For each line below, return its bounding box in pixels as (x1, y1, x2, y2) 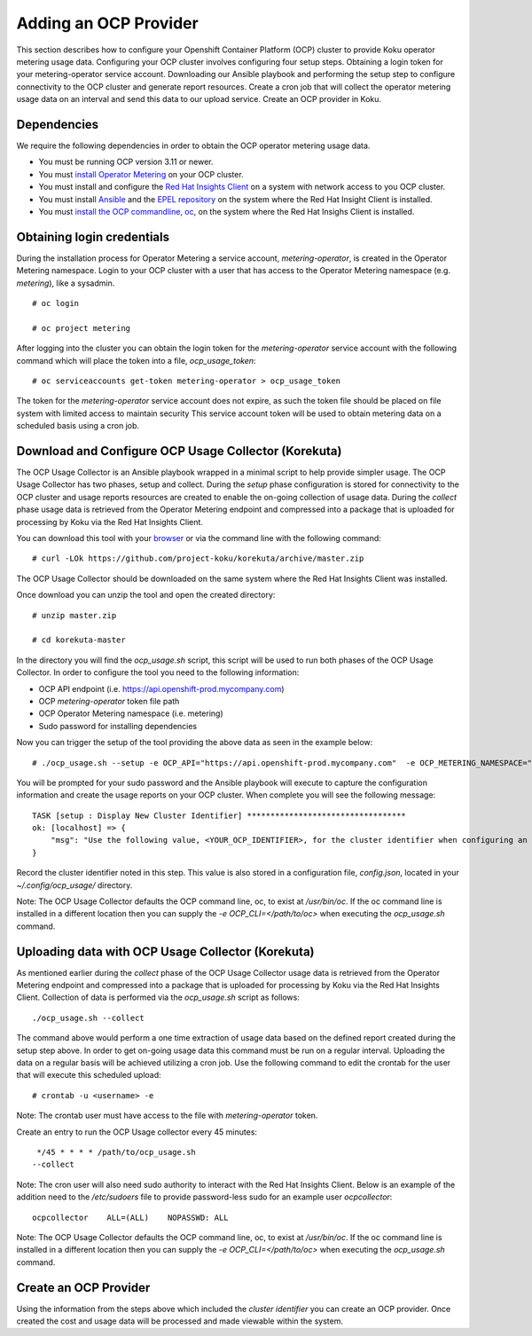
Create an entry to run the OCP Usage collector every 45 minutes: (16, 1127, 257, 1137)
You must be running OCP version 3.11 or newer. (38, 156, 214, 168)
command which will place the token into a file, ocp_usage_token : (16, 355, 256, 365)
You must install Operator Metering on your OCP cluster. (38, 169, 244, 179)
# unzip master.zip (32, 610, 117, 620)
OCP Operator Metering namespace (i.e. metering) (38, 708, 223, 719)
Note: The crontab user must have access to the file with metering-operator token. (16, 1110, 318, 1121)
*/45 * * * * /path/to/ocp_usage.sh (36, 1147, 197, 1157)
